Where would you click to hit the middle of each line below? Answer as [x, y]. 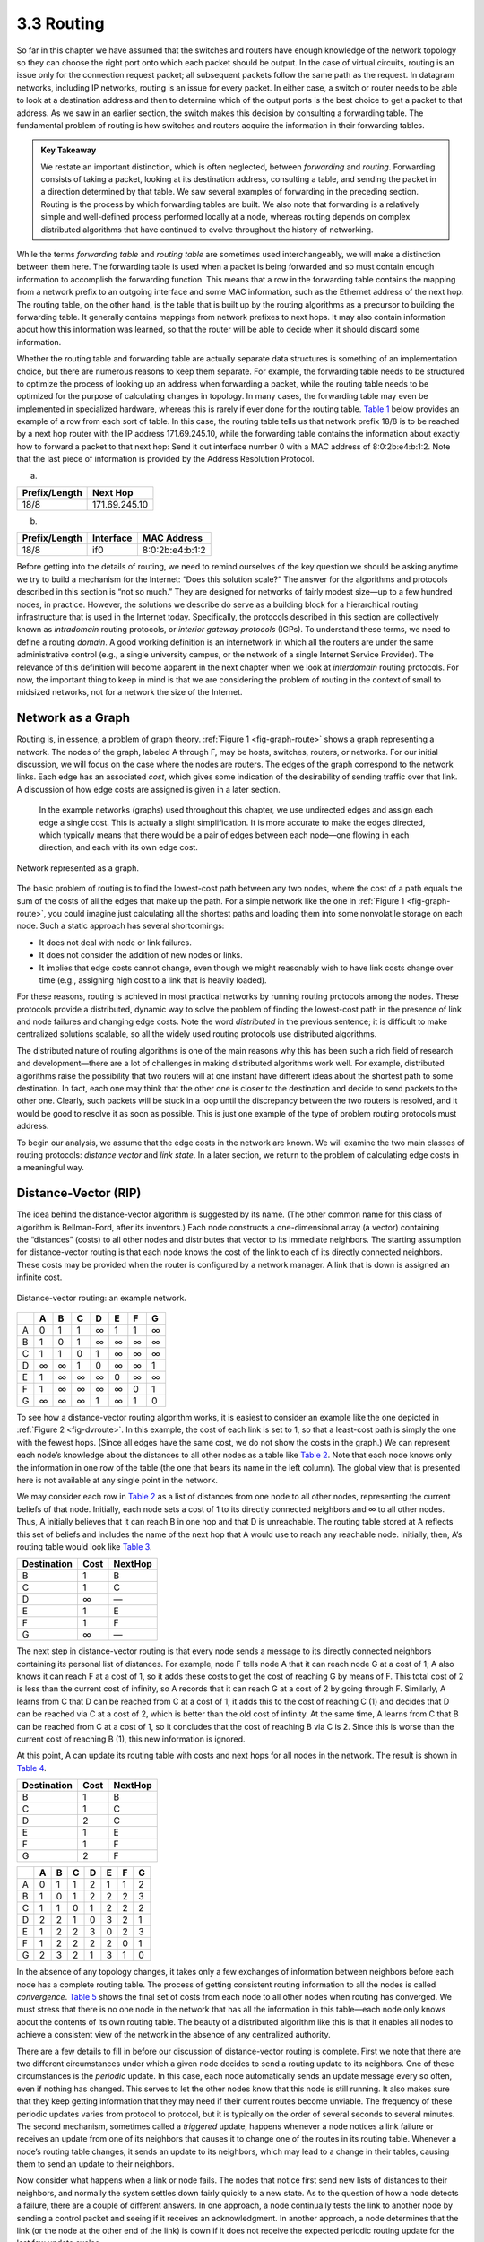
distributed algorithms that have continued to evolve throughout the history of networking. [207, 230]
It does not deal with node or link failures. [115, 943]
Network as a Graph [73, 718]
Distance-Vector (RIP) [79, 1193]
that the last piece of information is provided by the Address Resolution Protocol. [165, 459]
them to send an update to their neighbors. [95, 2164]
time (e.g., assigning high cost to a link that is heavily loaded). [153, 980]
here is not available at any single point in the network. [117, 1480]
